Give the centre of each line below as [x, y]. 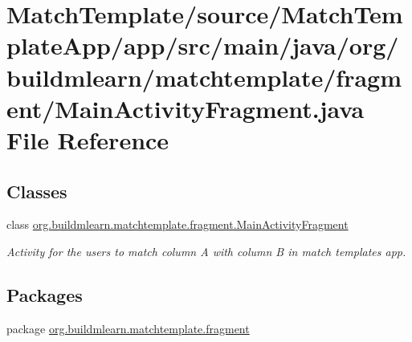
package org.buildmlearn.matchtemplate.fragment [128, 328]
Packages [45, 294]
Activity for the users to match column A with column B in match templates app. [206, 251]
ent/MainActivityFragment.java [186, 108]
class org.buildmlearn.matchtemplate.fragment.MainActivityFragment [177, 224]
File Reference [88, 139]
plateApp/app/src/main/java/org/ [203, 45]
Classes [37, 191]
